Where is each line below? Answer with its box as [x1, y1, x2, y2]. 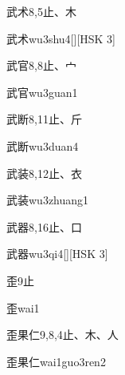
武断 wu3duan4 [6, 137, 79, 154]
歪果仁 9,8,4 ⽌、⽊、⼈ [6, 326, 119, 343]
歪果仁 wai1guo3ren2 [6, 353, 106, 369]
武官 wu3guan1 [6, 83, 78, 100]
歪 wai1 [6, 299, 40, 316]
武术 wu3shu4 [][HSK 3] [6, 30, 115, 46]
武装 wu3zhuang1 [6, 192, 89, 208]
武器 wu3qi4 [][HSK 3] [6, 245, 108, 262]
